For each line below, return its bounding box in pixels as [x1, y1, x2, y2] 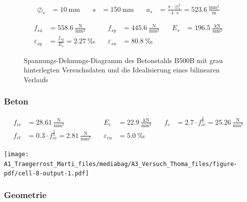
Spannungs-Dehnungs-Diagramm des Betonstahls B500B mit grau [24, 55, 223, 65]
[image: [4, 151, 29, 158]
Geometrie [4, 188, 47, 201]
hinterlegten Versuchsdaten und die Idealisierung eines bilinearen [24, 65, 220, 75]
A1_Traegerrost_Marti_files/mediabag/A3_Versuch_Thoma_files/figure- [4, 160, 238, 168]
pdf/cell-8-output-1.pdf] [4, 170, 89, 177]
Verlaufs [24, 74, 48, 84]
